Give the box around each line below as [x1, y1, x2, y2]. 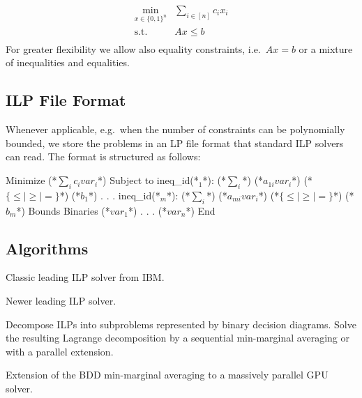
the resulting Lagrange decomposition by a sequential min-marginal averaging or [6, 330, 349, 345]
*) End [186, 203, 216, 217]
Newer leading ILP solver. [6, 293, 116, 308]
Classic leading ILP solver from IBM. [6, 270, 165, 284]
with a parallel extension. [6, 344, 114, 358]
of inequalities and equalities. [6, 55, 130, 70]
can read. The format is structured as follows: [6, 149, 201, 164]
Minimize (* [6, 173, 57, 187]
